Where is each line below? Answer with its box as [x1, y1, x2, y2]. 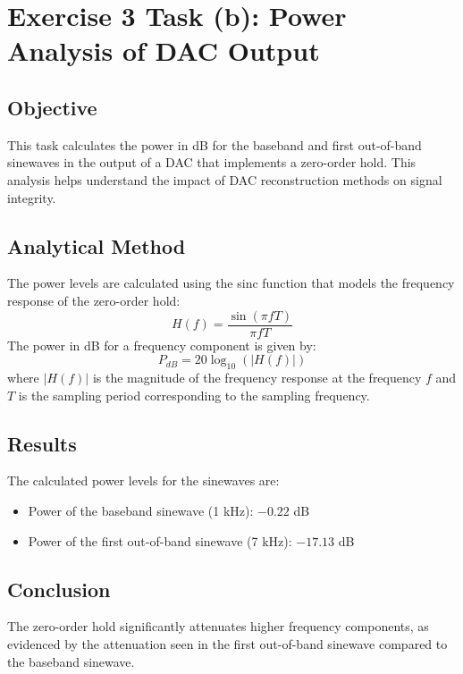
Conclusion [7, 575, 111, 602]
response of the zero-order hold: [7, 291, 181, 309]
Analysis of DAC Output [7, 32, 320, 69]
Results [7, 429, 77, 457]
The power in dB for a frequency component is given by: [7, 335, 316, 354]
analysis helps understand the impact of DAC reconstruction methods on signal [7, 170, 442, 189]
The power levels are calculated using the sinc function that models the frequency [7, 274, 455, 292]
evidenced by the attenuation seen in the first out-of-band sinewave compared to [7, 634, 448, 653]
